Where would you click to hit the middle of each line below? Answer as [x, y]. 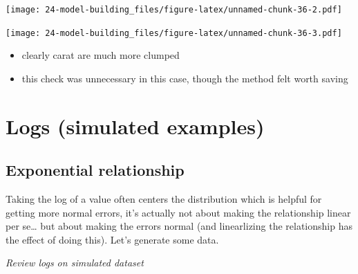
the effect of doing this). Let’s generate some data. [112, 239]
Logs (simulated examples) [135, 126]
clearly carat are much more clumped [101, 55]
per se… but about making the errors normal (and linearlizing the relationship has [179, 226]
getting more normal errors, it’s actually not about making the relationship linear [178, 212]
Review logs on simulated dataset [75, 263]
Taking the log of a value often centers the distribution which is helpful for [164, 199]
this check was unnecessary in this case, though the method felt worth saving [185, 78]
